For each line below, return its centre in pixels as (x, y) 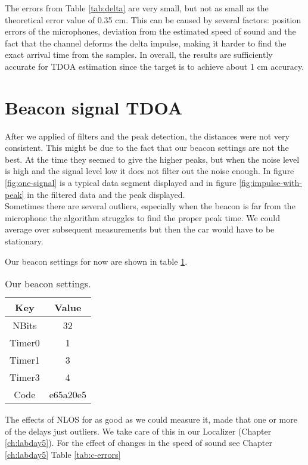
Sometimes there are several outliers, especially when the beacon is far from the (150, 206)
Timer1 (25, 360)
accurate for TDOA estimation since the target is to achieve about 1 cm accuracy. (155, 66)
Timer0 (25, 343)
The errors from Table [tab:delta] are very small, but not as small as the (137, 8)
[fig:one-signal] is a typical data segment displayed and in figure (121, 183)
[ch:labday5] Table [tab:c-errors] (63, 454)
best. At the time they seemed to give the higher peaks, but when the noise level (152, 159)
